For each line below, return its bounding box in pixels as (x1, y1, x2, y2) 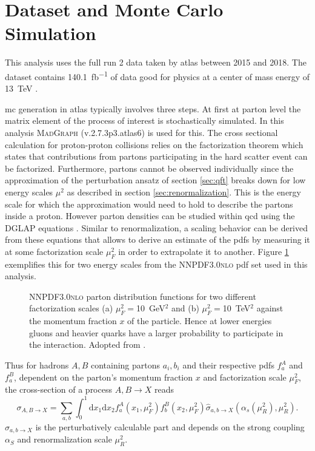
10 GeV (136, 302, 165, 314)
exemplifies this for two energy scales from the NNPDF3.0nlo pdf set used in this (5, 257, 308, 270)
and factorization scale (203, 370, 287, 383)
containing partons (90, 359, 161, 371)
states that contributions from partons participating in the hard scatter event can (5, 150, 308, 163)
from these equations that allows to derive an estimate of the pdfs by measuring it (5, 233, 310, 246)
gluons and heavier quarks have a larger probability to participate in (29, 326, 283, 339)
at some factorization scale (5, 245, 104, 257)
